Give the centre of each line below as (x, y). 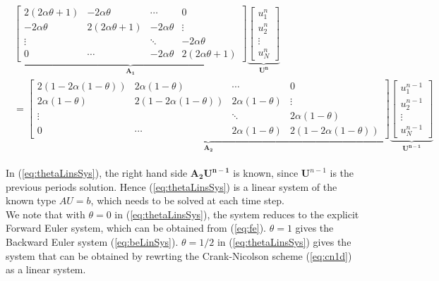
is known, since (266, 173)
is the (342, 173)
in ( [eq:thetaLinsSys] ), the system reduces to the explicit (237, 214)
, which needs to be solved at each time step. (187, 200)
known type (31, 200)
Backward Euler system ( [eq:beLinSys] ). (92, 242)
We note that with (46, 214)
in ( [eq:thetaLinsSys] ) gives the (284, 242)
